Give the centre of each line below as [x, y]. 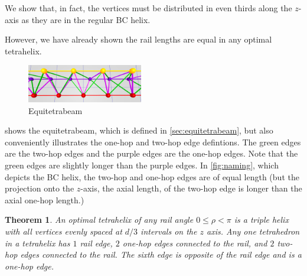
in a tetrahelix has [37, 243]
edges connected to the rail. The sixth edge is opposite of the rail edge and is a [161, 254]
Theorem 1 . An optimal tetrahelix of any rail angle [99, 220]
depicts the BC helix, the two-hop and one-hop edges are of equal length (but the [152, 176]
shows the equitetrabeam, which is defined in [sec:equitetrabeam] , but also [139, 130]
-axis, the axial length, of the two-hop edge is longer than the [191, 188]
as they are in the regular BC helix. [86, 19]
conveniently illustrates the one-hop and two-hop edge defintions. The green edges [153, 142]
